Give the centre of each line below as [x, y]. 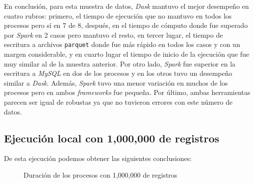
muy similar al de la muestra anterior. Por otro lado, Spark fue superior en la [120, 63]
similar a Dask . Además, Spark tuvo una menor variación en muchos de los [116, 82]
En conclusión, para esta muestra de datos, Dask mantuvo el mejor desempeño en [127, 6]
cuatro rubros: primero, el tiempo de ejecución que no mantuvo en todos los [118, 15]
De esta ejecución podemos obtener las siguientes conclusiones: [98, 158]
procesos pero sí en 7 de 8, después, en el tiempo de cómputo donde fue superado [126, 25]
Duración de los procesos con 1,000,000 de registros [101, 174]
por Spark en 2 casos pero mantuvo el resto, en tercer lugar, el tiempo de [114, 34]
